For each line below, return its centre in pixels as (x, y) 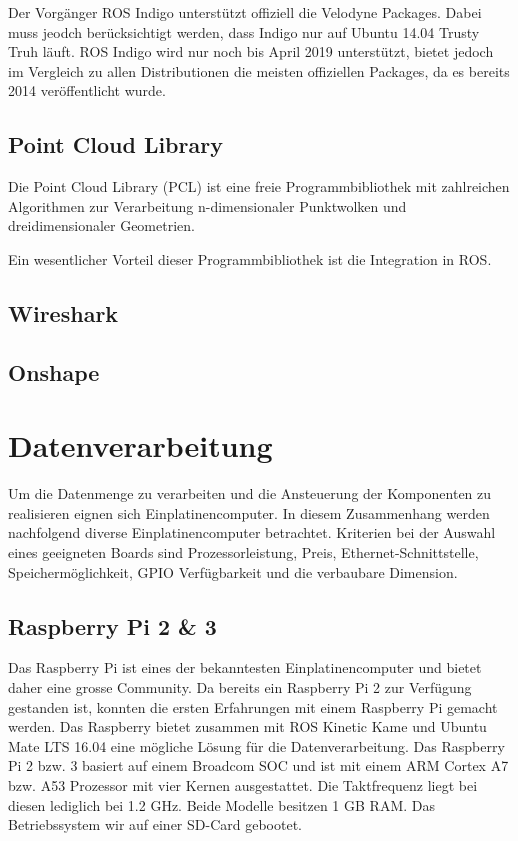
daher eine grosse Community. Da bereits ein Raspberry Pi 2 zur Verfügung (240, 687)
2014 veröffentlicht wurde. (87, 90)
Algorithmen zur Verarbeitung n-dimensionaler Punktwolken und (207, 205)
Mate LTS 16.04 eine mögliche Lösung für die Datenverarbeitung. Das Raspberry (256, 745)
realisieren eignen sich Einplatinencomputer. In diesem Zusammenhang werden (249, 512)
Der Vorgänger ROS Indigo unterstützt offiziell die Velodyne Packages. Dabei (245, 12)
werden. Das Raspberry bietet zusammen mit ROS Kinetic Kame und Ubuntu (247, 726)
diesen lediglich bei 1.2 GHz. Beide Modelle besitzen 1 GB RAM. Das (221, 804)
